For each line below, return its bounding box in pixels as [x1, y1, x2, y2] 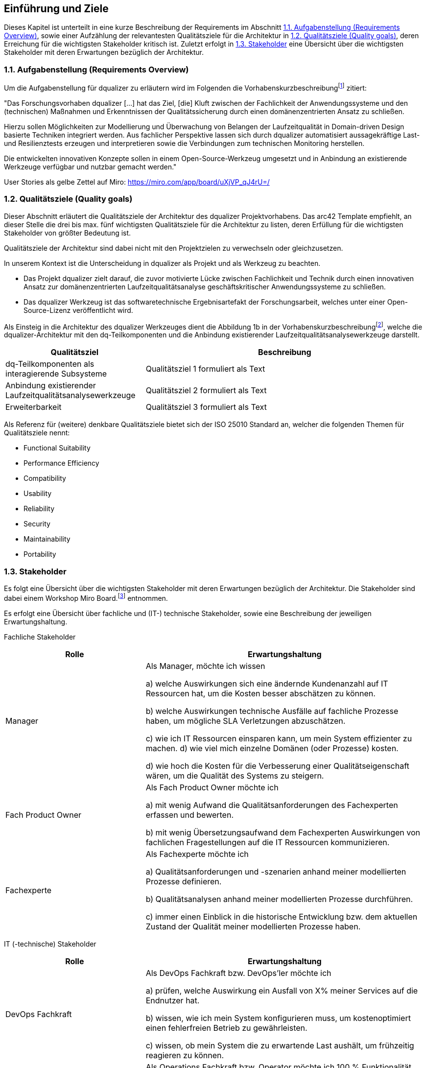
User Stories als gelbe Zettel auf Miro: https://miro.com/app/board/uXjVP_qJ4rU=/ [4, 177, 270, 186]
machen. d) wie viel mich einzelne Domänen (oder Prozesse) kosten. [145, 743, 399, 753]
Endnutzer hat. [145, 995, 200, 1005]
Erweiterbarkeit [5, 402, 62, 412]
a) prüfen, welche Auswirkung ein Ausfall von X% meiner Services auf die [145, 985, 418, 996]
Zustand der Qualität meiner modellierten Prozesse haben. [145, 921, 361, 931]
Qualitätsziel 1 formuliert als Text [145, 364, 265, 374]
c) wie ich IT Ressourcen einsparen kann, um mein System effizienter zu [145, 733, 412, 743]
